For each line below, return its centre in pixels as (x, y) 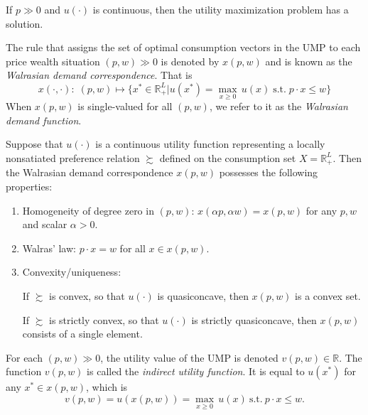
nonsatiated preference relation (73, 157)
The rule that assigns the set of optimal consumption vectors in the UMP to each (183, 47)
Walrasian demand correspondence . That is (99, 75)
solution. (25, 23)
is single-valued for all (125, 106)
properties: (29, 187)
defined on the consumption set (228, 157)
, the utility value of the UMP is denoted (189, 357)
